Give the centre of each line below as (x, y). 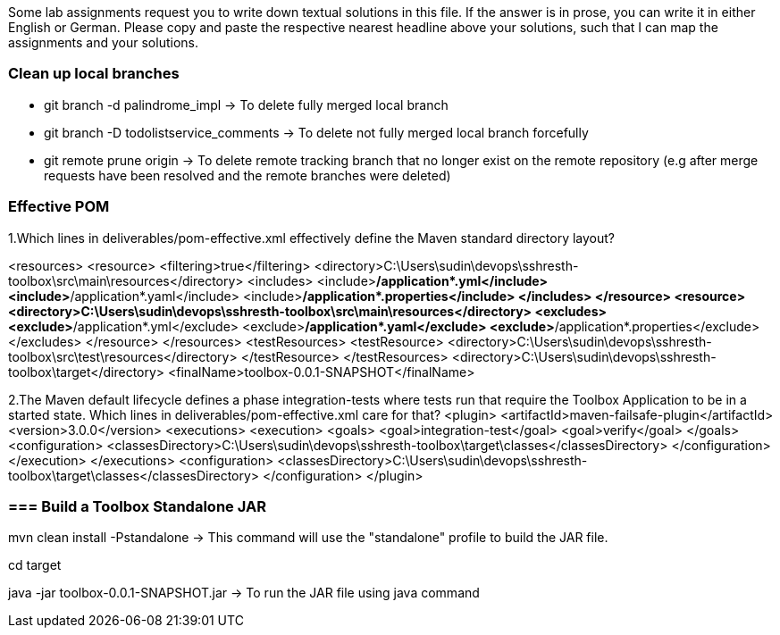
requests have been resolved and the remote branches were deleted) (247, 175)
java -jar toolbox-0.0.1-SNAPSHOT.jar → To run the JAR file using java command (244, 593)
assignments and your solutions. (103, 42)
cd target (35, 565)
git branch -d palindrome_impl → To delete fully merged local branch (246, 104)
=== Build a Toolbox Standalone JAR (137, 506)
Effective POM (59, 207)
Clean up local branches (94, 74)
